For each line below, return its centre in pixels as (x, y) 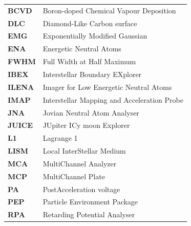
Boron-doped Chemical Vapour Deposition (109, 10)
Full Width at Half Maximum (89, 61)
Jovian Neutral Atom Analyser (91, 112)
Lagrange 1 (60, 138)
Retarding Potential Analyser (89, 214)
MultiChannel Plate (74, 176)
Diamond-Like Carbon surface (90, 23)
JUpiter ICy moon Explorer (86, 125)
